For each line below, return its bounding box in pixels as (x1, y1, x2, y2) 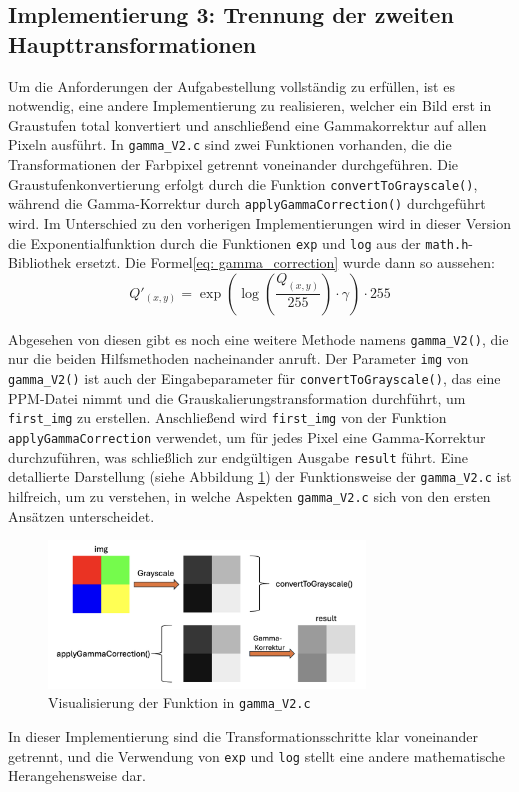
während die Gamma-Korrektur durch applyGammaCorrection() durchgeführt (8, 193, 486, 214)
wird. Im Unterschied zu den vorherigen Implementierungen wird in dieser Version (8, 212, 511, 233)
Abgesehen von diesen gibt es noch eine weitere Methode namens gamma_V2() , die (8, 328, 509, 349)
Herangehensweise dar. (8, 765, 146, 786)
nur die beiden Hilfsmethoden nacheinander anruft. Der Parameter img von (8, 348, 469, 369)
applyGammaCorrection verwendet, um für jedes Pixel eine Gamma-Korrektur (8, 427, 486, 447)
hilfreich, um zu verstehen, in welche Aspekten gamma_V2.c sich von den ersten (8, 485, 491, 506)
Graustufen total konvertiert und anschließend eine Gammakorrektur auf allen (8, 114, 487, 135)
